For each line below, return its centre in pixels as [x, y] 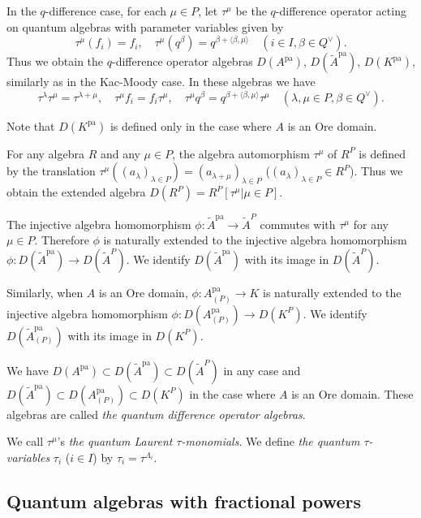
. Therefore [62, 240]
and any [120, 153]
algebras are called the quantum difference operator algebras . [156, 414]
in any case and [262, 370]
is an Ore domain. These [352, 393]
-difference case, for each [105, 11]
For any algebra [45, 153]
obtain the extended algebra [76, 192]
